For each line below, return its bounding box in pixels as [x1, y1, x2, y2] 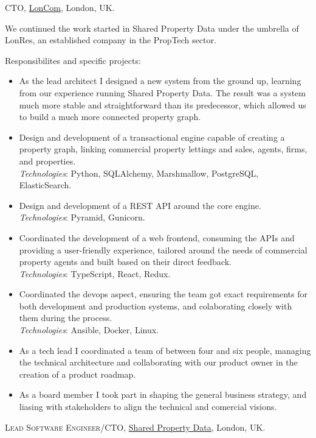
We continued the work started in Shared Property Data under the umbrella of [5, 21, 299, 34]
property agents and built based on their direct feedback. [19, 255, 232, 268]
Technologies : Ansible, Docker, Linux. [19, 323, 159, 336]
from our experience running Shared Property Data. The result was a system [19, 86, 306, 99]
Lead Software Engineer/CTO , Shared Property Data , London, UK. [5, 420, 266, 433]
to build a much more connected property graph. [19, 110, 201, 123]
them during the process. [19, 311, 112, 324]
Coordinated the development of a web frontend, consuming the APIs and [19, 231, 295, 244]
